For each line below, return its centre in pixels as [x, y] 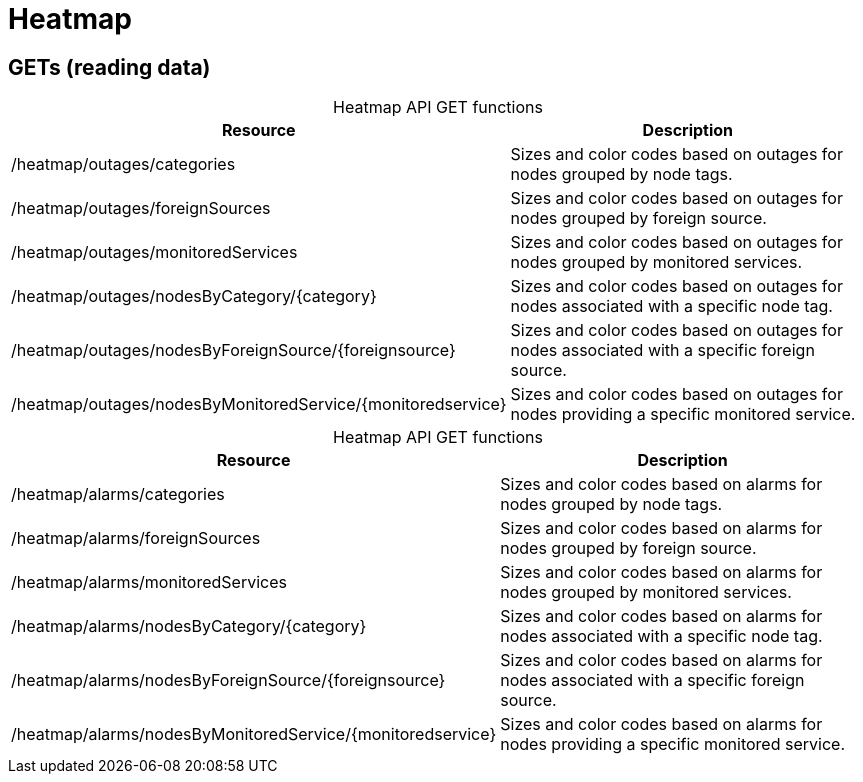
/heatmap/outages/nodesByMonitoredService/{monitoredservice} [259, 404]
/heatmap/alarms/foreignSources [136, 538]
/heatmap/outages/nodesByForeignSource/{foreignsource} [233, 350]
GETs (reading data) [109, 67]
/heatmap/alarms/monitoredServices [149, 582]
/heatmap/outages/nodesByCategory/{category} [194, 296]
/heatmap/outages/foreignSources [141, 208]
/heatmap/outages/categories [123, 164]
